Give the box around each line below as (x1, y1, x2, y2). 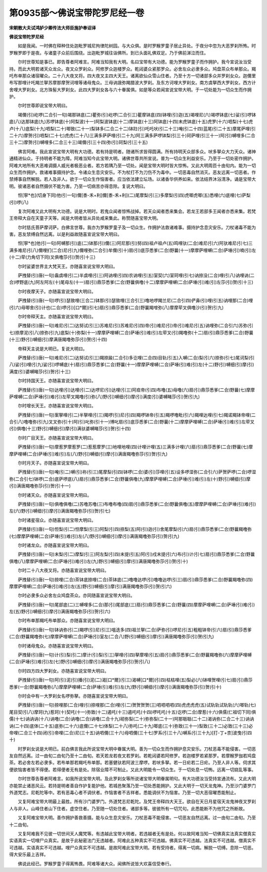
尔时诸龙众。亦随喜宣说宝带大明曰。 (17, 542, 91, 548)
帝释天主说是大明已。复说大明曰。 (17, 346, 88, 352)
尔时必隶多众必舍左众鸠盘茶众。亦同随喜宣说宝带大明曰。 (17, 592, 135, 599)
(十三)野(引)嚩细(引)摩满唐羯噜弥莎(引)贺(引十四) (9, 337, 108, 343)
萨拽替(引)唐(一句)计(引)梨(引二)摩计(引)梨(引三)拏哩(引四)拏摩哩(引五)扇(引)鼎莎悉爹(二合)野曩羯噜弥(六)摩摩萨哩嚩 (17, 652, 252, 658)
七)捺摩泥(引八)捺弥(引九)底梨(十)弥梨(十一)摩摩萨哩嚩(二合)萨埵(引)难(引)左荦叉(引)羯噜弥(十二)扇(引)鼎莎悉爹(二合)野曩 (9, 329, 254, 335)
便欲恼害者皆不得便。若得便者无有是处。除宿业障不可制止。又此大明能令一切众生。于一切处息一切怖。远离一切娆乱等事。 (9, 767, 256, 772)
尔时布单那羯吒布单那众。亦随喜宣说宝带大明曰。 (17, 617, 118, 623)
